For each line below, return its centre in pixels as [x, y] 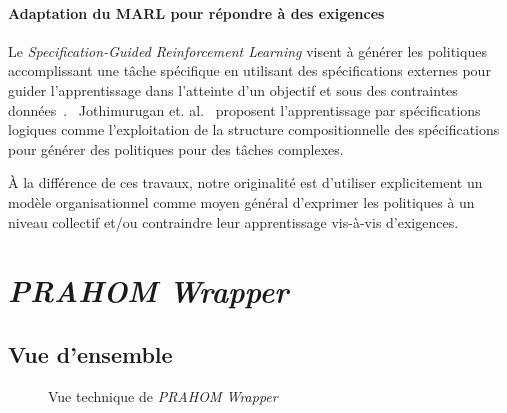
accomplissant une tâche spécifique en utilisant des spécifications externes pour [249, 70]
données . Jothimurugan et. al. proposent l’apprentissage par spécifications [244, 109]
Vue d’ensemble [90, 353]
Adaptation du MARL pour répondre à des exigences [196, 12]
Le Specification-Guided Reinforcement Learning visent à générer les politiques [247, 50]
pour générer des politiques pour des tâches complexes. [176, 148]
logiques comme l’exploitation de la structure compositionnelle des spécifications [254, 129]
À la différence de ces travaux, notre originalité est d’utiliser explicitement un [245, 182]
